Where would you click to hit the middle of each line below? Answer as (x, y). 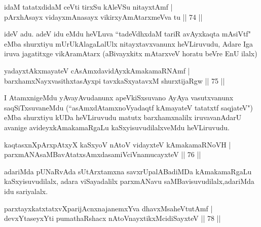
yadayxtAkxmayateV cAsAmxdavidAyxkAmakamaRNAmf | (97, 70)
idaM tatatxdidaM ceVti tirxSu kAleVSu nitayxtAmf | (88, 7)
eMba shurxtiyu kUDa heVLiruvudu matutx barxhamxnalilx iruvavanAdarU (123, 117)
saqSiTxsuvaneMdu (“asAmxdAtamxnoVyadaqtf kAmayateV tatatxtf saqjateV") (128, 107)
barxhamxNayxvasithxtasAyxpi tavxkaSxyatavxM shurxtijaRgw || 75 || (115, 80)
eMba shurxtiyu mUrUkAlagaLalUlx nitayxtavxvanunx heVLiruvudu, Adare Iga (129, 43)
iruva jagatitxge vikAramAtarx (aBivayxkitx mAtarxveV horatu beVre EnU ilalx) (131, 53)
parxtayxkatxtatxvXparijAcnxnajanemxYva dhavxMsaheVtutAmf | (108, 208)
